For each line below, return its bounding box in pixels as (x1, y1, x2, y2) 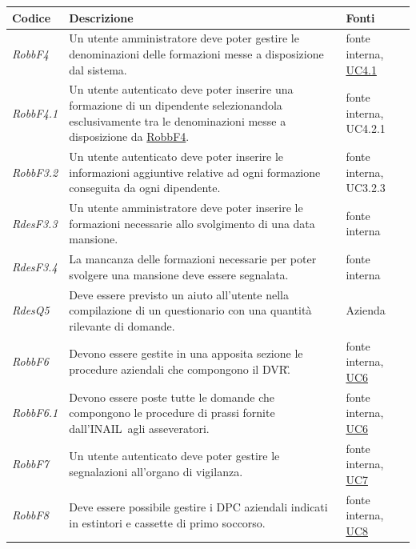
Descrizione (69, 9, 134, 26)
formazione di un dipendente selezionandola (69, 96, 282, 113)
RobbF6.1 (12, 404, 58, 421)
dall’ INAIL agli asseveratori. (69, 419, 210, 436)
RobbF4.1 (12, 104, 58, 121)
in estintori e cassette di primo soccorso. (69, 515, 266, 531)
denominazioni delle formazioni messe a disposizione (69, 45, 324, 62)
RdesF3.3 (12, 214, 58, 231)
